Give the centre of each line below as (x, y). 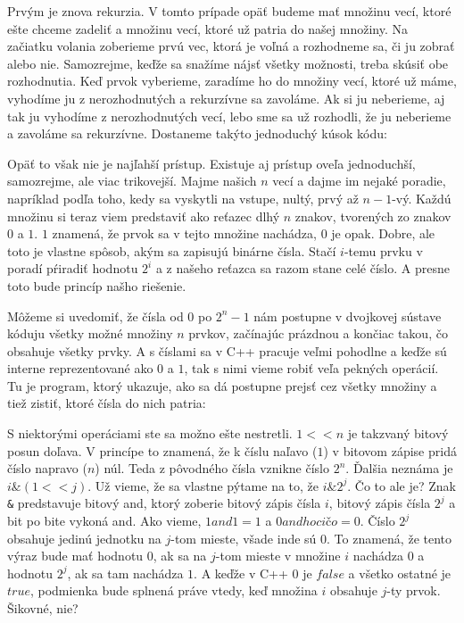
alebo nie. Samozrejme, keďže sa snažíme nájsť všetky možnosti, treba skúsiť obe (228, 63)
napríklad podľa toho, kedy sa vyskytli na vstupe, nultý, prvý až (183, 198)
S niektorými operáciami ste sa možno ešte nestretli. (150, 433)
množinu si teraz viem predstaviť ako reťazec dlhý (144, 216)
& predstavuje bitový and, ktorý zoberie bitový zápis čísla (164, 503)
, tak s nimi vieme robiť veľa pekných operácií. (311, 368)
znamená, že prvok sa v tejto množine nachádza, (184, 233)
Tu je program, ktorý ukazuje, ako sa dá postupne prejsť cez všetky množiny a (222, 385)
